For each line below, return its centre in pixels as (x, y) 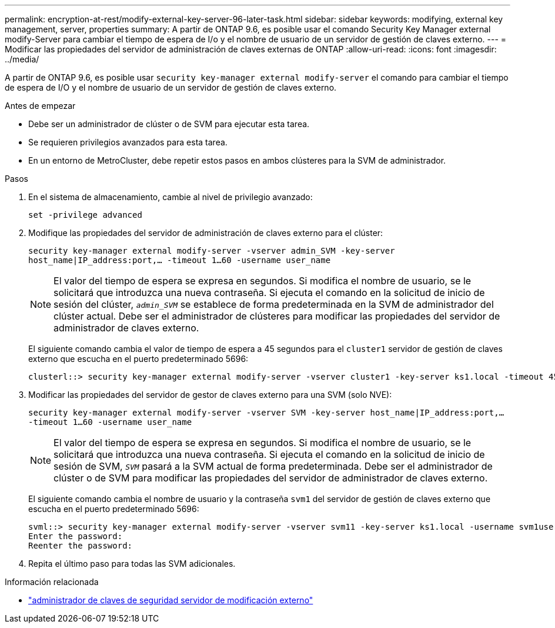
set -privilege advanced (85, 215)
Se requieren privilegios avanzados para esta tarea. (128, 142)
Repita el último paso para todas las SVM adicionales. (132, 564)
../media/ (22, 59)
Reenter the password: (81, 546)
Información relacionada (52, 582)
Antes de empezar (40, 106)
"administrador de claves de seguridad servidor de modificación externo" (171, 600)
